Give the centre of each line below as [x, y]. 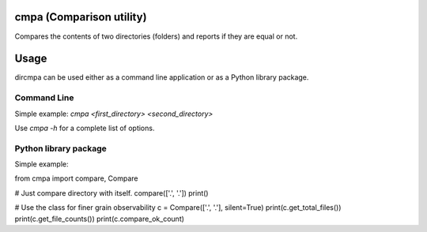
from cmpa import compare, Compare [76, 178]
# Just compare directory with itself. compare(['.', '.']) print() [111, 193]
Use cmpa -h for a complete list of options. [85, 128]
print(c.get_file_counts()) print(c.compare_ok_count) [100, 219]
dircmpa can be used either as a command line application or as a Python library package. [162, 77]
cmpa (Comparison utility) [81, 17]
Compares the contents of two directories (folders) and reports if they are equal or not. [156, 36]
